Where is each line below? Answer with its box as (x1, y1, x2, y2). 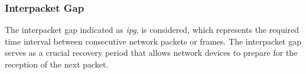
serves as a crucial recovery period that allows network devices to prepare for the (5, 46, 298, 59)
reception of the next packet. (5, 58, 109, 70)
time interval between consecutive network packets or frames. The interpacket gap (5, 35, 302, 47)
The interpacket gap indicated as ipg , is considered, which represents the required (5, 23, 300, 36)
